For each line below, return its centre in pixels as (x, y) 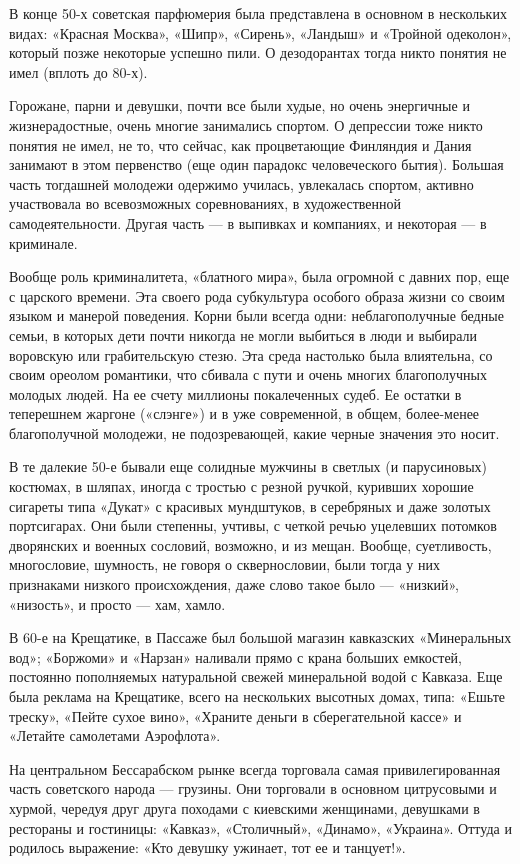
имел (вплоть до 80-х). (78, 71)
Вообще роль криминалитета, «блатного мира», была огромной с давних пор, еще (259, 276)
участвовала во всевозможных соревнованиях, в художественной (205, 203)
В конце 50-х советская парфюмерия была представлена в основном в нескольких (258, 13)
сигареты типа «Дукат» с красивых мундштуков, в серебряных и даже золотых (250, 505)
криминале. (43, 242)
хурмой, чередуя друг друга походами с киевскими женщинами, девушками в (244, 807)
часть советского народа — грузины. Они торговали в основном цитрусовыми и (253, 788)
